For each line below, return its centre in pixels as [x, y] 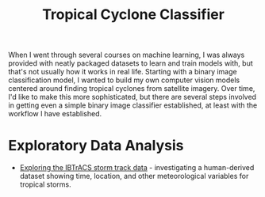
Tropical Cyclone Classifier [133, 15]
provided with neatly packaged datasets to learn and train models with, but [131, 63]
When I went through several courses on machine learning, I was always [127, 55]
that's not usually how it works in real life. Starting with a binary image [123, 72]
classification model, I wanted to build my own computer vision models [124, 80]
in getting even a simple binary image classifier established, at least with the [133, 105]
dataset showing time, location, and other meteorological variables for [134, 176]
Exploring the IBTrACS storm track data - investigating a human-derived [137, 168]
